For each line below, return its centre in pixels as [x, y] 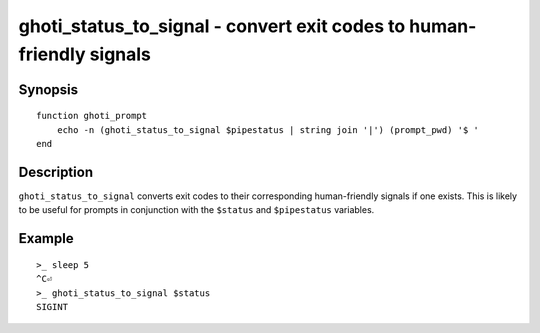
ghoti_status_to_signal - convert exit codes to [212, 26]
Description [56, 171]
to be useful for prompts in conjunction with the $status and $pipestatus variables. [196, 210]
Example [46, 238]
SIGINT [52, 307]
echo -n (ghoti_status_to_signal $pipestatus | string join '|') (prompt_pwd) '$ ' [268, 129]
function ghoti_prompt [92, 116]
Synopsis [48, 89]
